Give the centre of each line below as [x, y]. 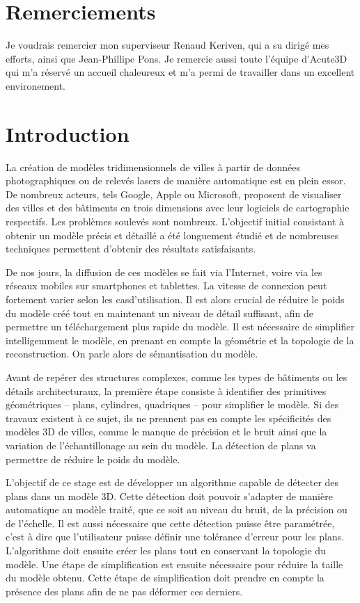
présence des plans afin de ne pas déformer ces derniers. [124, 591]
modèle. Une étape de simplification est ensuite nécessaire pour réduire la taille [174, 564]
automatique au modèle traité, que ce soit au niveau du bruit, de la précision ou [177, 509]
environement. [36, 85]
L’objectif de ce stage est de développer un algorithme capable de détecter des [172, 482]
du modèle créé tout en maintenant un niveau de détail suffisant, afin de [159, 313]
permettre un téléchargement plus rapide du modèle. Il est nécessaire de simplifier [180, 327]
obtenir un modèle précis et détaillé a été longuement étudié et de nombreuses [172, 235]
